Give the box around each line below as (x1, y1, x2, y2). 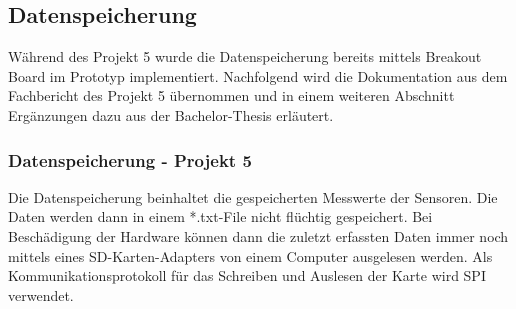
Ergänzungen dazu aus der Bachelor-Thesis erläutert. (8, 104, 334, 125)
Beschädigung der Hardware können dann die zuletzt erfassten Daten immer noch (8, 225, 509, 246)
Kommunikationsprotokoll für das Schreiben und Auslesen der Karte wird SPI (8, 265, 486, 286)
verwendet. (8, 284, 74, 305)
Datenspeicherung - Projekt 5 (8, 147, 252, 172)
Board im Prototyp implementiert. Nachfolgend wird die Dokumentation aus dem (8, 65, 508, 86)
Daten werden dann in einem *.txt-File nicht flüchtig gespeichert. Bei (8, 206, 433, 227)
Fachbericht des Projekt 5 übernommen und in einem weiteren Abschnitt (8, 85, 455, 106)
